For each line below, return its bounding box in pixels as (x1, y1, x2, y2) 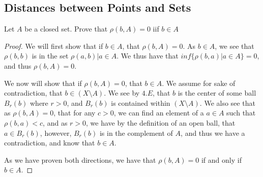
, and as (43, 117, 68, 128)
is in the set (32, 50, 69, 61)
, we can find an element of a (113, 107, 204, 118)
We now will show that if (4, 77, 82, 88)
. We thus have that (116, 50, 179, 61)
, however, (40, 127, 72, 138)
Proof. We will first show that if (4, 40, 103, 51)
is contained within (111, 97, 170, 108)
